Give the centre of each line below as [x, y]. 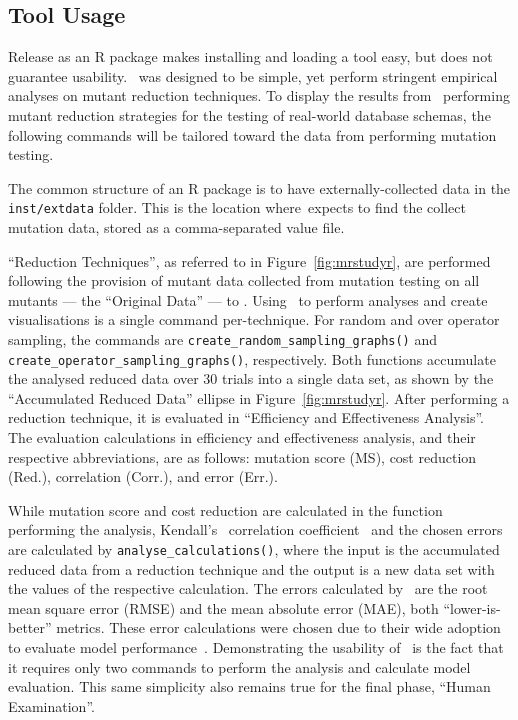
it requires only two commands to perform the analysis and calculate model [239, 666]
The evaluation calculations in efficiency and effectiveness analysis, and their [242, 437]
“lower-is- [472, 607]
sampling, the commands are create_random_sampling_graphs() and [222, 338]
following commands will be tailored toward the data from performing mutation [252, 134]
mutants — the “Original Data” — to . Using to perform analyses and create [248, 299]
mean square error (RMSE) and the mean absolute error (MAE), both [223, 607]
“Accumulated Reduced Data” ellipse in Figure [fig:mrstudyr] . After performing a [259, 397]
